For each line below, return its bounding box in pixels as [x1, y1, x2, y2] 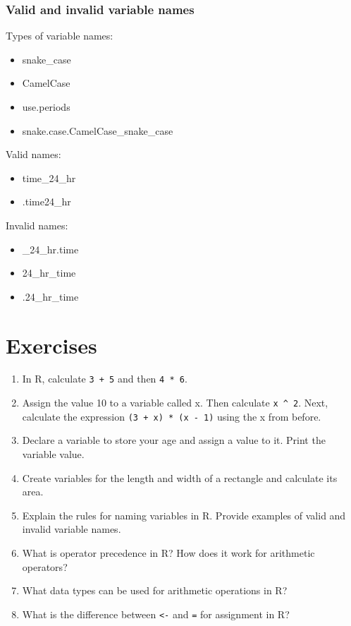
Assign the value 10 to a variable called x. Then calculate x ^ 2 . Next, [22, 395, 328, 410]
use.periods [22, 100, 70, 114]
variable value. [22, 447, 85, 462]
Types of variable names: [6, 28, 113, 43]
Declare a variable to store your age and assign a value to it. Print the [22, 433, 326, 447]
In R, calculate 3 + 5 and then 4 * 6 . [22, 371, 187, 386]
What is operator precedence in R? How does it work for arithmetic [22, 546, 315, 560]
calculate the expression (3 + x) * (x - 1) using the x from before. [22, 409, 321, 423]
